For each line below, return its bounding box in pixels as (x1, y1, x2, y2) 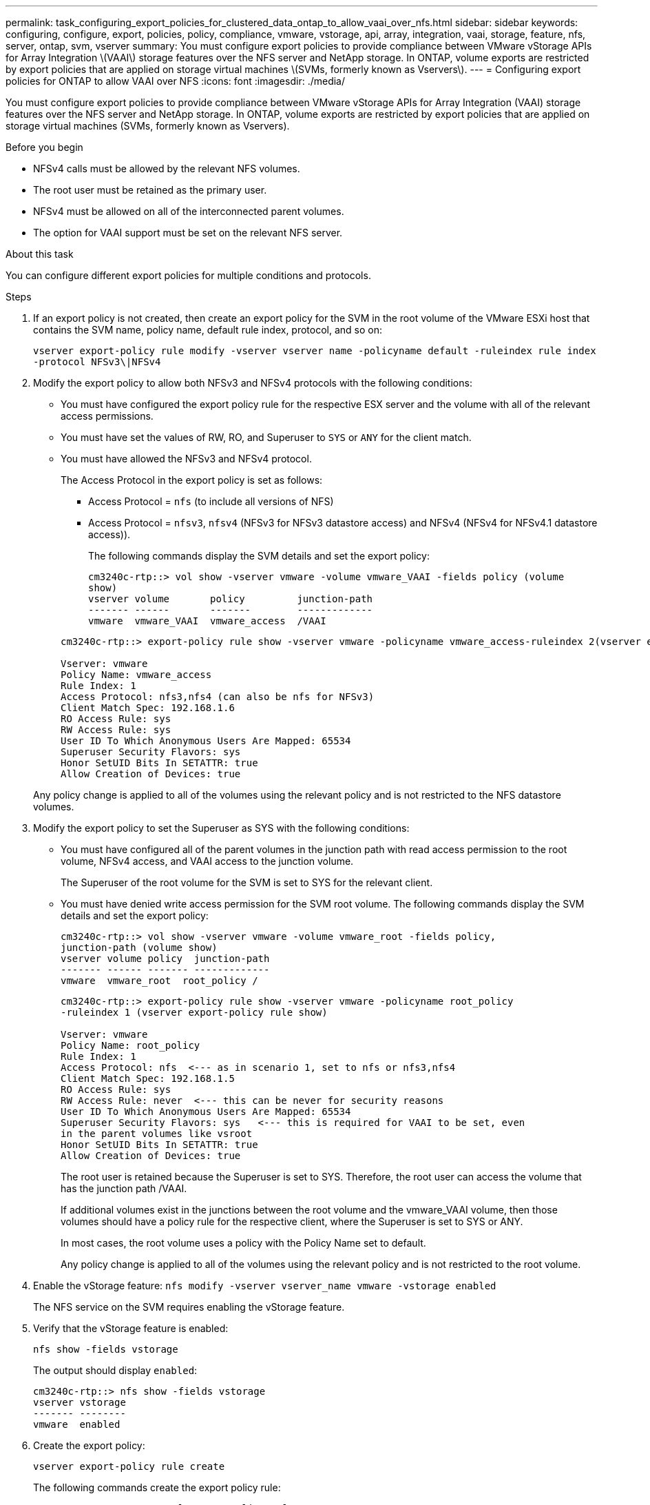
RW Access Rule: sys (61, 724, 171, 735)
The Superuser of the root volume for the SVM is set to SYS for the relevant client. (61, 877, 433, 888)
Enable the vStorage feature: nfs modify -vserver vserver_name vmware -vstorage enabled (33, 1280, 496, 1291)
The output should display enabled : (33, 1364, 198, 1376)
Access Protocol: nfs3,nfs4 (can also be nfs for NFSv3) (61, 691, 375, 702)
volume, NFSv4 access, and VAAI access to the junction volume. (61, 855, 354, 867)
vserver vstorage (33, 1397, 126, 1408)
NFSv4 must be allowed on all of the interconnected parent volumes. (33, 205, 344, 217)
